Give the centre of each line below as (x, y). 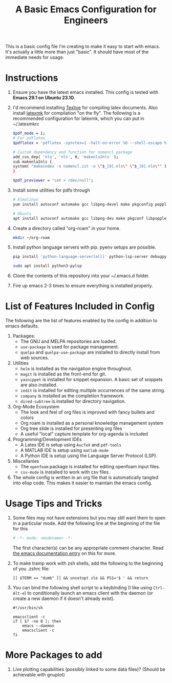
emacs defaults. (22, 326)
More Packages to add (54, 655)
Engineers (86, 20)
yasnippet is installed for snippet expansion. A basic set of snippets (91, 380)
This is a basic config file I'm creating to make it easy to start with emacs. (83, 47)
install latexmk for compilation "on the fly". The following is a (77, 113)
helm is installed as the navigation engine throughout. (76, 369)
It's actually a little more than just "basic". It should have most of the (77, 52)
